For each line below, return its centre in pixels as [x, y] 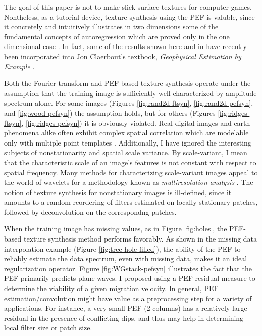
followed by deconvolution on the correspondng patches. [90, 211]
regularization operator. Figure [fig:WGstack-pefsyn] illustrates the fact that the [128, 268]
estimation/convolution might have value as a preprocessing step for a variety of [128, 298]
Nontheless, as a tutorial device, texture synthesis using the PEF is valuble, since [129, 16]
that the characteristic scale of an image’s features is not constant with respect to [130, 162]
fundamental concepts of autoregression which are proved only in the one [117, 36]
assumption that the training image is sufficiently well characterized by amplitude [130, 93]
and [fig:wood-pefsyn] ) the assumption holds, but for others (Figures [110, 112]
